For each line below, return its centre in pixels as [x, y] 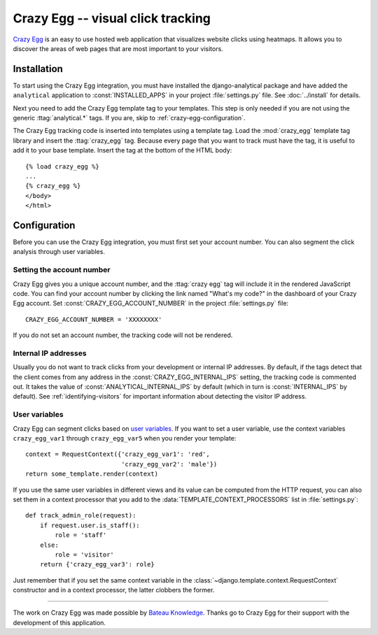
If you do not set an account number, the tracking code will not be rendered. [123, 335]
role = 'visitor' [85, 555]
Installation [38, 69]
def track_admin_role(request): [81, 515]
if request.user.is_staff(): [90, 525]
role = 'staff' [81, 535]
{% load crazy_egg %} [62, 166]
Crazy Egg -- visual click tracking [112, 18]
